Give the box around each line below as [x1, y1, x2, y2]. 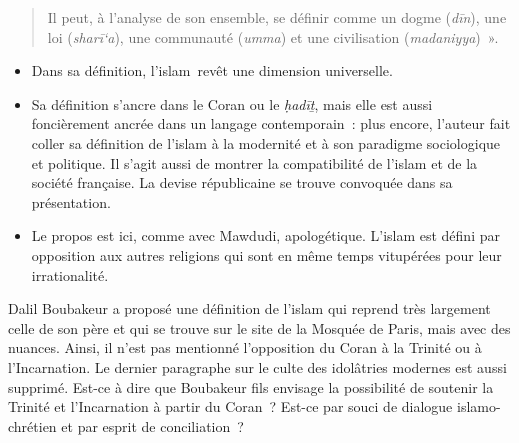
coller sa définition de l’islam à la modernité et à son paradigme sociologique [31, 132, 501, 153]
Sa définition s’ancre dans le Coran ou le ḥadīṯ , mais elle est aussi [31, 93, 433, 114]
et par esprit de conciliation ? [61, 415, 244, 436]
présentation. [31, 191, 111, 212]
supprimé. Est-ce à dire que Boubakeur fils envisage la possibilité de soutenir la [8, 376, 494, 397]
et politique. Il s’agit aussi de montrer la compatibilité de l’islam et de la [31, 152, 478, 173]
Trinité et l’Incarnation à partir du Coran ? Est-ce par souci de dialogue [8, 396, 453, 417]
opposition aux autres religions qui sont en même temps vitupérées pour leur [31, 244, 502, 265]
